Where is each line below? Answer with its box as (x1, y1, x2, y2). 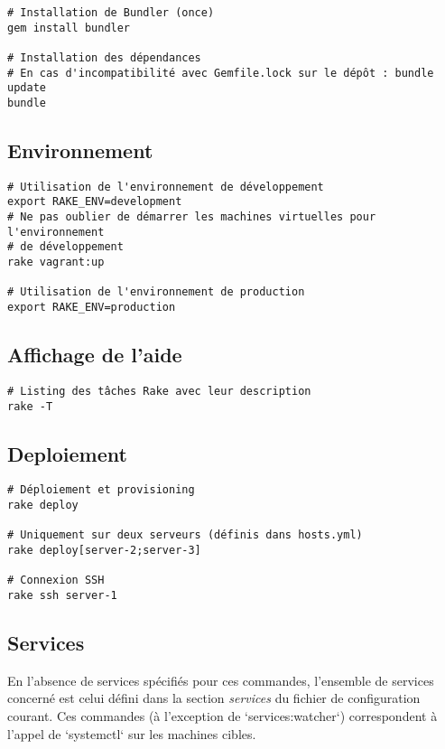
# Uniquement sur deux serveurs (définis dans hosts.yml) (7, 529, 363, 542)
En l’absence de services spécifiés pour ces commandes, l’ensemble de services (7, 670, 434, 689)
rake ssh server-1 (7, 589, 117, 603)
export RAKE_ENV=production (7, 301, 176, 314)
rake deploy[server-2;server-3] (7, 544, 201, 557)
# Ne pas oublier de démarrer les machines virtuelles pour (7, 211, 376, 224)
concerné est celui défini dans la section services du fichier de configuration (7, 688, 421, 707)
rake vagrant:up (7, 256, 105, 269)
